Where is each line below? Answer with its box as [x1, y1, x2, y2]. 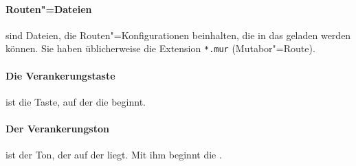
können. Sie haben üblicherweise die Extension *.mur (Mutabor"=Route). [5, 41, 315, 56]
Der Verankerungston [5, 121, 109, 136]
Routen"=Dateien [5, 1, 92, 16]
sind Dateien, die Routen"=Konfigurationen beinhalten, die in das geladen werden [5, 27, 351, 42]
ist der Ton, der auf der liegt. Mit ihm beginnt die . [5, 147, 222, 162]
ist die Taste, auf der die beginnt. [5, 94, 146, 108]
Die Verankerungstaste [5, 68, 115, 82]
